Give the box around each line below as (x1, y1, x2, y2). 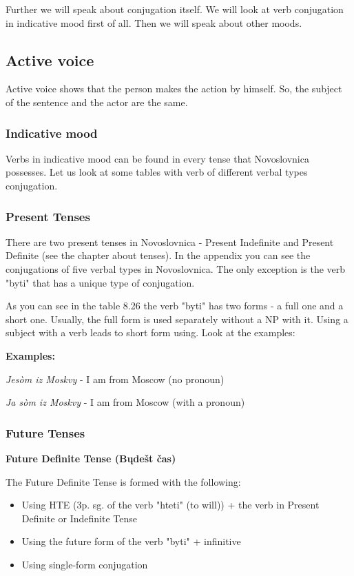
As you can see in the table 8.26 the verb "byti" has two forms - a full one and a (6, 298, 344, 313)
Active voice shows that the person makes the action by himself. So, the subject (6, 81, 342, 96)
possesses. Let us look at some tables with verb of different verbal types (6, 165, 308, 179)
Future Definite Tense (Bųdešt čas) (6, 451, 176, 465)
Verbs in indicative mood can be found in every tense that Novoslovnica (6, 151, 309, 165)
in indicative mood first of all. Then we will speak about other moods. (6, 15, 302, 30)
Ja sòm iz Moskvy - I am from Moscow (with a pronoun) (6, 395, 245, 409)
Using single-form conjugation (21, 557, 148, 571)
